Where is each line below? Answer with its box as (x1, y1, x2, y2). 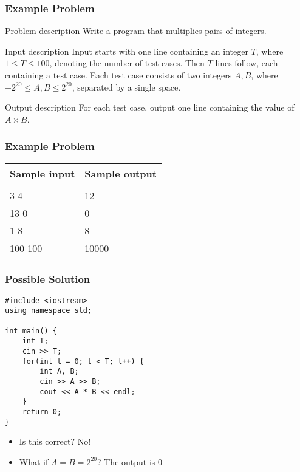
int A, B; (39, 367, 79, 376)
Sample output (84, 166, 157, 180)
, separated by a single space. (72, 80, 181, 93)
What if (19, 455, 49, 468)
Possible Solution (5, 271, 90, 286)
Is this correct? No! (19, 435, 91, 448)
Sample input (10, 166, 75, 180)
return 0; (22, 408, 62, 417)
